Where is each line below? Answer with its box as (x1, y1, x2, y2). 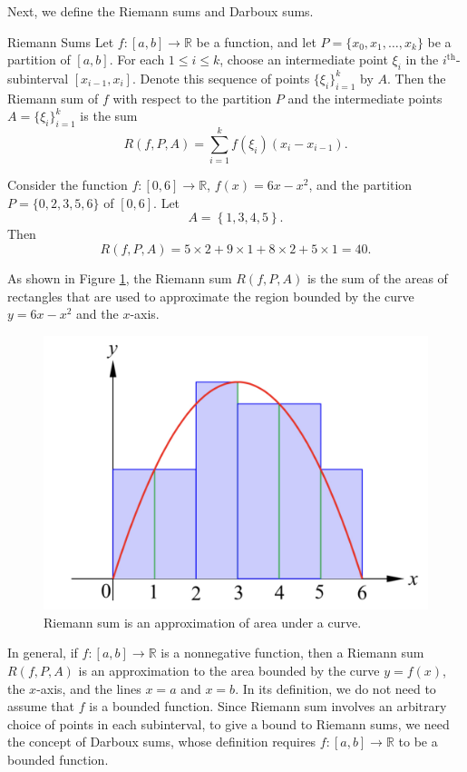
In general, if (7, 643, 78, 662)
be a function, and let (196, 32, 316, 51)
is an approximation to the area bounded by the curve (78, 661, 380, 680)
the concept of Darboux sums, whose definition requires (7, 732, 316, 751)
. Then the (386, 68, 446, 87)
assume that (7, 697, 75, 716)
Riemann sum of (7, 88, 99, 107)
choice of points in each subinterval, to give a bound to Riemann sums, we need (7, 714, 450, 733)
